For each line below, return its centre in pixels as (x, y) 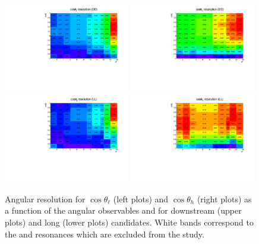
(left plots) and (141, 198)
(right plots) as (224, 198)
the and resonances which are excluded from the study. (105, 234)
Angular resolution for (45, 198)
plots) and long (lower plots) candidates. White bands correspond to (129, 222)
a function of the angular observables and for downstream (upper (123, 210)
